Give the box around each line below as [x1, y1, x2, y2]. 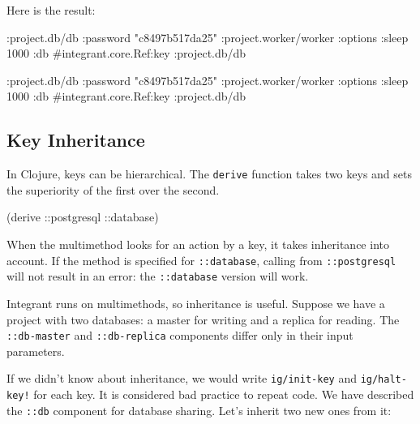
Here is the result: [6, 2, 96, 18]
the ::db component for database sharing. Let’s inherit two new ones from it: [6, 401, 392, 418]
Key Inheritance [6, 127, 145, 152]
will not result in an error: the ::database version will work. [6, 268, 309, 285]
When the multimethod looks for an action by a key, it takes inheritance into [6, 236, 389, 253]
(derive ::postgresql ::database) [6, 208, 159, 225]
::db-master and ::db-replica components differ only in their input [6, 327, 354, 344]
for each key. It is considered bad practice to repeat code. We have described [33, 386, 414, 403]
